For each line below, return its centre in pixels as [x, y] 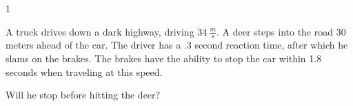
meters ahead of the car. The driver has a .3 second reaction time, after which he [177, 45]
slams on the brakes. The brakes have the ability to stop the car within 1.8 [164, 58]
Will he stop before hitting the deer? [83, 95]
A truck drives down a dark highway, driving [100, 31]
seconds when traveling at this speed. [84, 71]
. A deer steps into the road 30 [281, 31]
